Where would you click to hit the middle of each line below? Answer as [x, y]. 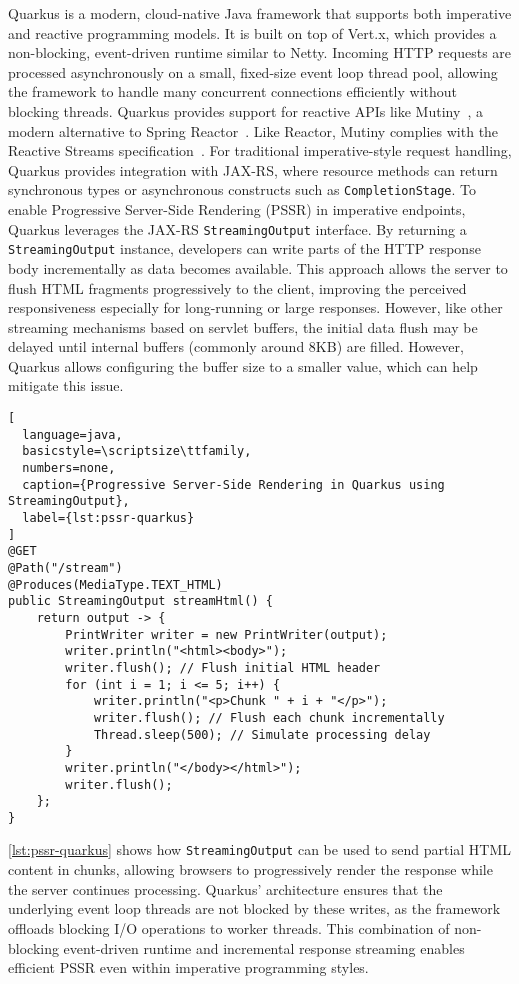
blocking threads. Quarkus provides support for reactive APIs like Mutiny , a [245, 110]
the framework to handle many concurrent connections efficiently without [233, 91]
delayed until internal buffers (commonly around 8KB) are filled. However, [236, 346]
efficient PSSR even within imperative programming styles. [188, 967]
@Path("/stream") [65, 567]
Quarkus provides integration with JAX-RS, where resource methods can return [253, 169]
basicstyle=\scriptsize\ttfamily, [137, 451]
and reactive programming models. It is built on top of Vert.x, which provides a [252, 32]
